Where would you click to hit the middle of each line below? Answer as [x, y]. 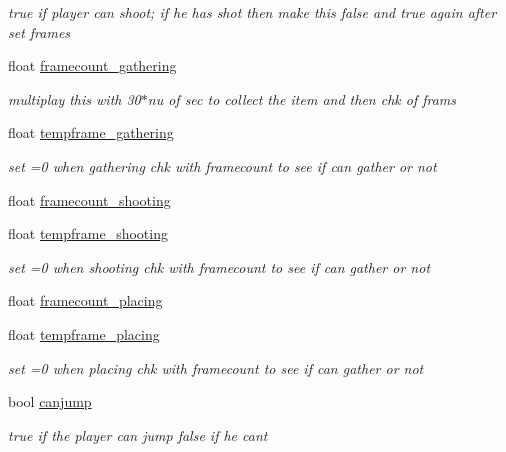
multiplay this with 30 [74, 98]
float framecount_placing [85, 300]
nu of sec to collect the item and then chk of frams [302, 98]
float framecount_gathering [92, 65]
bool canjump [50, 401]
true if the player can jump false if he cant [138, 434]
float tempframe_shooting [88, 233]
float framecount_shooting [89, 199]
